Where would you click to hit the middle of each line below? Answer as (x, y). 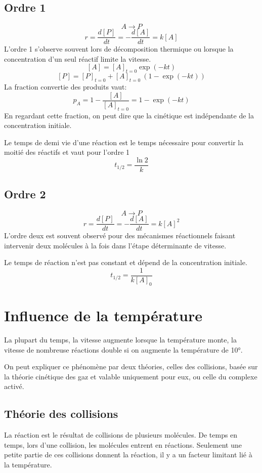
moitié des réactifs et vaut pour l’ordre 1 (67, 152)
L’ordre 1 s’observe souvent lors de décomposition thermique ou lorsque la (119, 49)
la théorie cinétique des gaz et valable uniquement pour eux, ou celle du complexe (131, 376)
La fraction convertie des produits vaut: (65, 87)
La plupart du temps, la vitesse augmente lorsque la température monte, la (120, 339)
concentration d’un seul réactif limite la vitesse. (78, 58)
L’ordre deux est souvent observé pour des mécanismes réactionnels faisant (120, 235)
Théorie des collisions (61, 414)
